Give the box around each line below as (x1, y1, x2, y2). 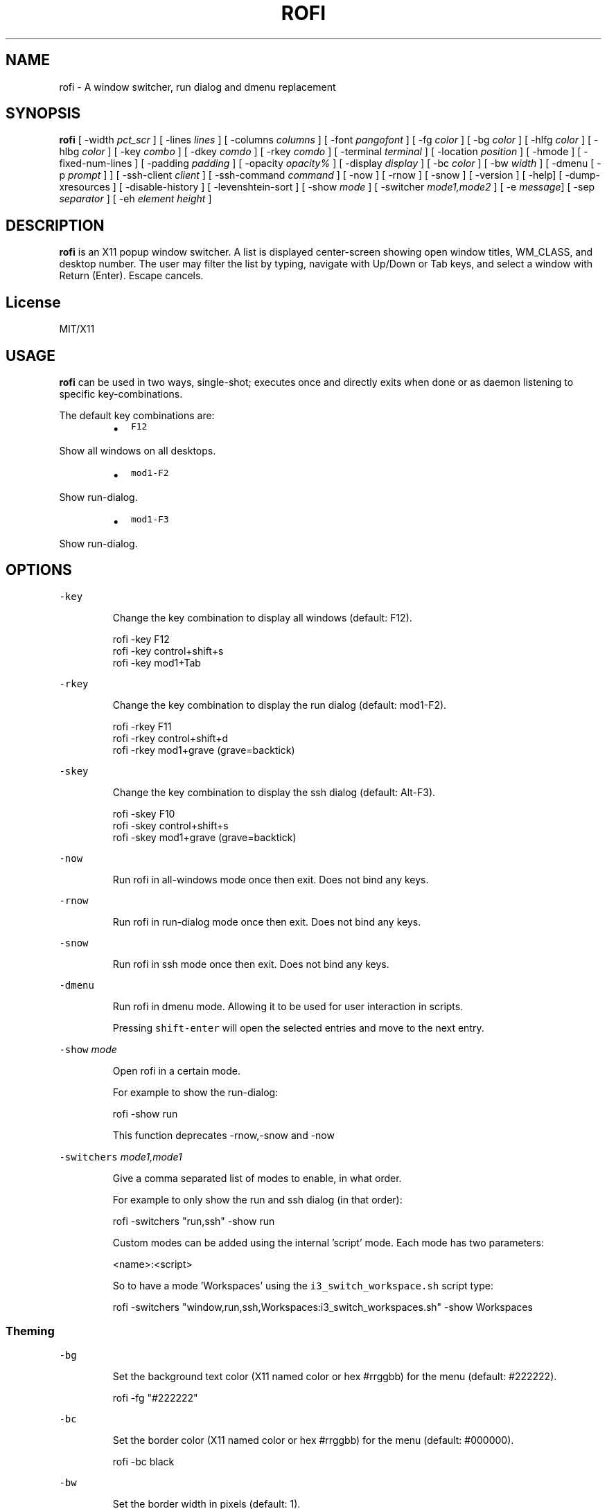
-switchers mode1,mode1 (59, 1150, 182, 1163)
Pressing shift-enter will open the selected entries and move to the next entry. (112, 1021, 484, 1034)
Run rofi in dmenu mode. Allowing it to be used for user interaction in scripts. (112, 1000, 464, 1012)
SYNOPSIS (6, 105, 81, 123)
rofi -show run (112, 1107, 178, 1120)
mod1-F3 (130, 513, 169, 524)
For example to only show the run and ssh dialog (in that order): (112, 1193, 403, 1206)
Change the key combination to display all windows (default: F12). (112, 611, 412, 624)
